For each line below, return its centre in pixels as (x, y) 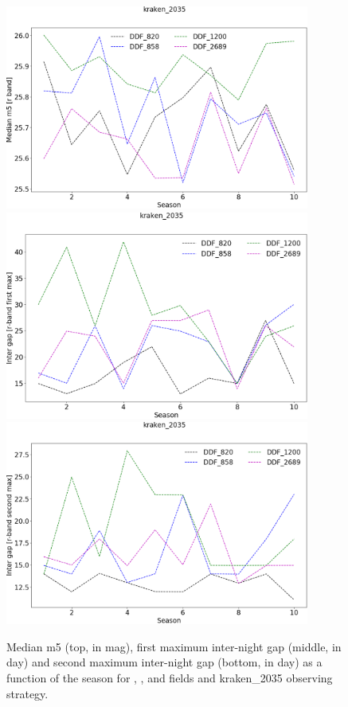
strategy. (27, 693)
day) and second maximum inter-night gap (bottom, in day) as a (164, 662)
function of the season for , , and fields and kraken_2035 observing (170, 677)
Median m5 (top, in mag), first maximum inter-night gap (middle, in (174, 646)
